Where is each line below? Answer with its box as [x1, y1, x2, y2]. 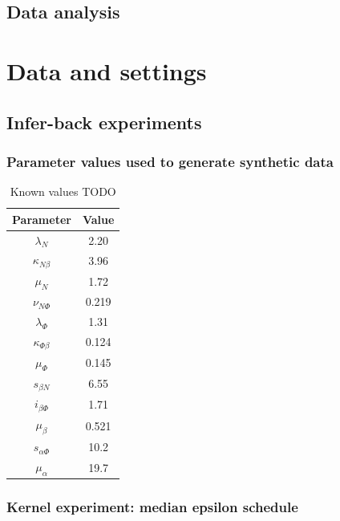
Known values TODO [10, 183, 116, 200]
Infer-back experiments [6, 109, 202, 134]
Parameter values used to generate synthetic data [6, 151, 334, 171]
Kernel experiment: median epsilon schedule [6, 497, 298, 517]
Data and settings [6, 54, 207, 87]
